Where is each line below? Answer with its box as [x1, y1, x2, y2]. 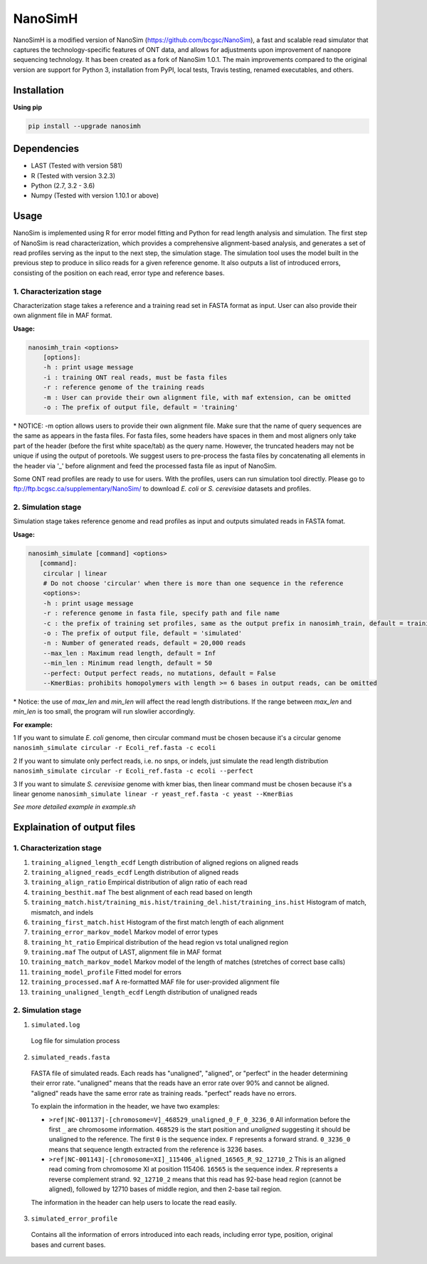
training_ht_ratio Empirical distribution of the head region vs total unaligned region [31, 937, 288, 946]
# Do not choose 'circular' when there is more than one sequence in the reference [43, 580, 344, 587]
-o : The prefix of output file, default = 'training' [43, 404, 238, 411]
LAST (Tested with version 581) [31, 161, 123, 170]
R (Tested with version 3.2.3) [31, 171, 116, 180]
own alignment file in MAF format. [13, 311, 113, 320]
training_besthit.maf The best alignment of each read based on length [31, 888, 253, 896]
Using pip [13, 103, 43, 111]
